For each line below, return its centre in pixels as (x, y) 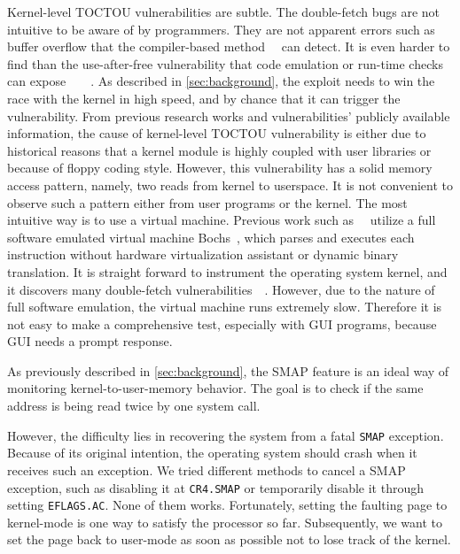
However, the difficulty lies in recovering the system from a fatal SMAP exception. (226, 435)
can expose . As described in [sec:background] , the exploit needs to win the (221, 81)
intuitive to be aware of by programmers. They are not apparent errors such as (221, 29)
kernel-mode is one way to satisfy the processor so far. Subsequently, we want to (225, 522)
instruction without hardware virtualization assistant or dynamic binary (203, 254)
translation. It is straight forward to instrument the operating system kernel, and (227, 271)
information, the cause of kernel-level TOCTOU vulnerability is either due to (217, 133)
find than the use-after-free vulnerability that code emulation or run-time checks (225, 63)
